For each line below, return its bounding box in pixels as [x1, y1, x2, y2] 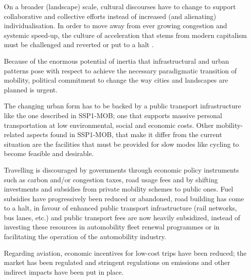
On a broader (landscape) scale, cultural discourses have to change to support [4, 1, 236, 11]
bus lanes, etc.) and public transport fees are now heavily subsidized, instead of [4, 212, 240, 222]
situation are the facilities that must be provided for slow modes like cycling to [4, 139, 239, 149]
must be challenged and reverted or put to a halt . [4, 39, 154, 50]
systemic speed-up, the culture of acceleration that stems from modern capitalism [4, 30, 247, 40]
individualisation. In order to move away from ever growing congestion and [4, 20, 227, 31]
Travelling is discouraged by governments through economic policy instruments [4, 164, 239, 175]
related [4, 129, 25, 140]
